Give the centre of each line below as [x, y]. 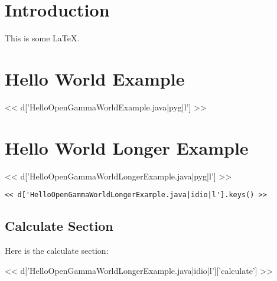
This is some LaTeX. [42, 38]
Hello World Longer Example [127, 147]
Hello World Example [95, 78]
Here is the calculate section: [57, 251]
